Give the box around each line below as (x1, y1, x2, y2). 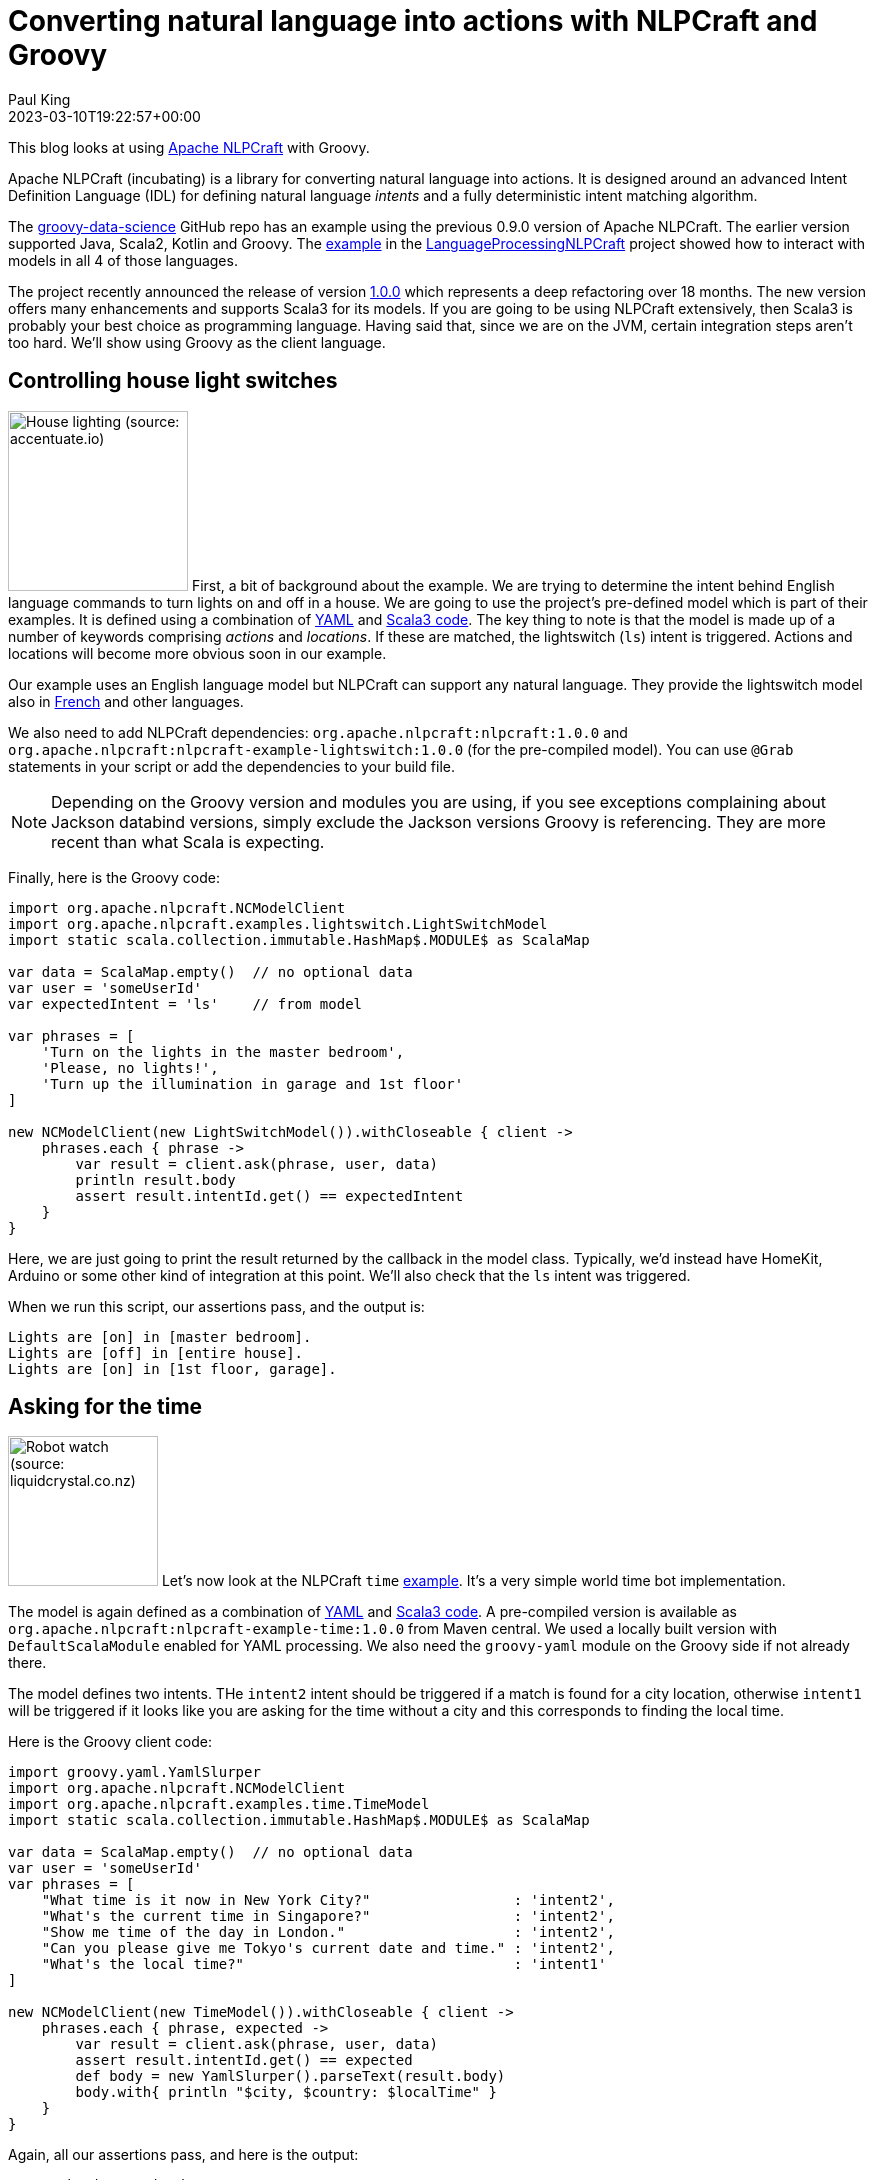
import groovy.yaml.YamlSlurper (8, 1764, 261, 1781)
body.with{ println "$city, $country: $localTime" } (75, 2084, 497, 2101)
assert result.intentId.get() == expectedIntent (75, 1187, 464, 1204)
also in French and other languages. (8, 692, 244, 710)
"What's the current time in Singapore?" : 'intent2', (41, 1908, 615, 1925)
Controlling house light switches (8, 368, 338, 394)
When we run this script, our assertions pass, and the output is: (8, 1297, 425, 1315)
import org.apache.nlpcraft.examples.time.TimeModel (8, 1796, 430, 1813)
